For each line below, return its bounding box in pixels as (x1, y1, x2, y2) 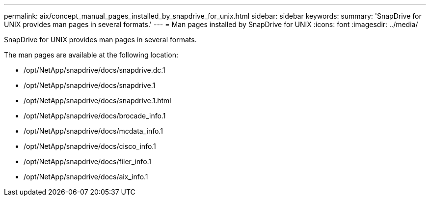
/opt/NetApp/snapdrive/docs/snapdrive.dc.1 (24, 66, 165, 74)
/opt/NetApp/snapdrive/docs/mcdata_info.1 (24, 127, 163, 135)
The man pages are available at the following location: (4, 51, 178, 59)
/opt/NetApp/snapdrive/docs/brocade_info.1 (24, 112, 166, 120)
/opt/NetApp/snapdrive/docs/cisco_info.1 (24, 142, 156, 150)
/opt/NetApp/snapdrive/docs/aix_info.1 (24, 172, 148, 181)
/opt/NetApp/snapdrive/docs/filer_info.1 (24, 157, 152, 166)
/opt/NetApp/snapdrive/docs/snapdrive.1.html (24, 96, 171, 105)
